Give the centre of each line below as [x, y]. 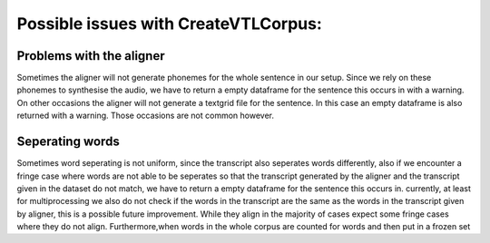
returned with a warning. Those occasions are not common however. [145, 116]
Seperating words [68, 142]
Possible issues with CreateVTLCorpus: [169, 24]
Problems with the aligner [91, 56]
